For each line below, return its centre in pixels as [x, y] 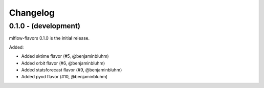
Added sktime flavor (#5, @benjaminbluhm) [65, 56]
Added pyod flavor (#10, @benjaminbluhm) [64, 77]
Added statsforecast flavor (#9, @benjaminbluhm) [72, 70]
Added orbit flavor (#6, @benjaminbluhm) [63, 63]
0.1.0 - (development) [45, 26]
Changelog [32, 13]
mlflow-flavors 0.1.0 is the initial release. [49, 38]
